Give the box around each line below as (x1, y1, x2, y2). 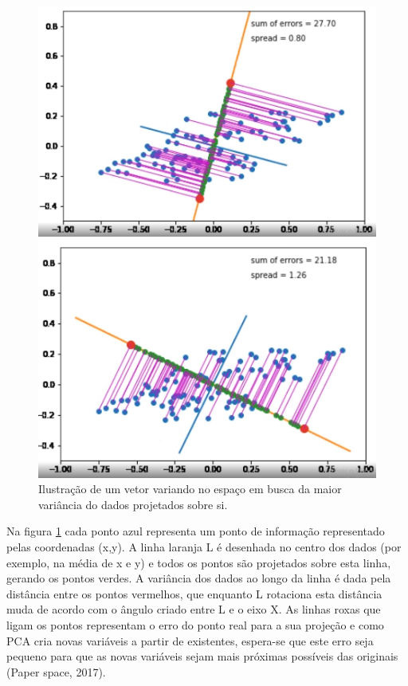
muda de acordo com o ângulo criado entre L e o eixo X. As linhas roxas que (6, 601, 381, 617)
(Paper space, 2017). (6, 663, 106, 680)
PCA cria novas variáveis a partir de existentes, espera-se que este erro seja (6, 632, 374, 649)
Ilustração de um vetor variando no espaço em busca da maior (38, 480, 342, 497)
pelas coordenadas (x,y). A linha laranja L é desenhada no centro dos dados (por (6, 538, 402, 555)
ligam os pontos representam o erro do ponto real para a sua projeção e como (6, 616, 384, 633)
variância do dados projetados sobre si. (38, 496, 228, 512)
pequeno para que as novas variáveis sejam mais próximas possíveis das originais (6, 648, 398, 664)
